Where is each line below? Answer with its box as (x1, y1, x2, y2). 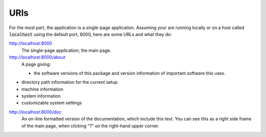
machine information (21, 86, 64, 92)
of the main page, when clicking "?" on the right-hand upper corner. (21, 123, 160, 129)
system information (21, 93, 61, 99)
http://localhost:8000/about (9, 54, 66, 60)
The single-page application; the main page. (21, 47, 111, 53)
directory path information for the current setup (21, 79, 118, 85)
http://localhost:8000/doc (9, 109, 62, 115)
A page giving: (21, 61, 51, 67)
